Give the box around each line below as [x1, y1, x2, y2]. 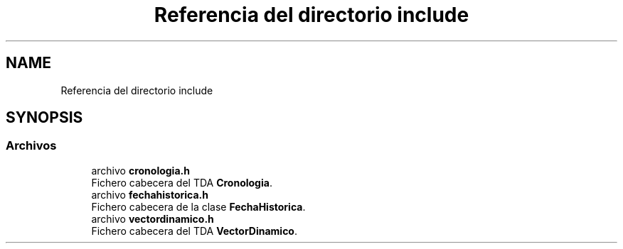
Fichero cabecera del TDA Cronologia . [91, 176, 272, 189]
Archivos [6, 138, 57, 153]
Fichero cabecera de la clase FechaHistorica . [91, 200, 306, 213]
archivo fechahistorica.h [91, 188, 208, 201]
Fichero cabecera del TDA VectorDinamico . [91, 224, 297, 237]
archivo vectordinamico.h [91, 212, 214, 225]
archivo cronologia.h [91, 164, 190, 177]
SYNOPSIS [6, 109, 83, 127]
